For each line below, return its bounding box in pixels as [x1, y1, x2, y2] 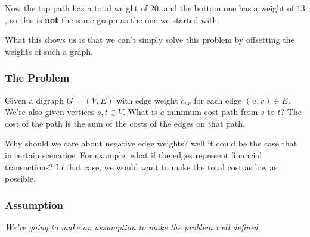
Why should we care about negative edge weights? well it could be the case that [5, 137, 297, 149]
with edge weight [116, 93, 178, 106]
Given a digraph [5, 93, 64, 106]
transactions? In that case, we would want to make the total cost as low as [5, 160, 278, 173]
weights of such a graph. [5, 45, 93, 57]
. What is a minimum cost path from [123, 105, 258, 118]
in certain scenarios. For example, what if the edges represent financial [5, 148, 262, 161]
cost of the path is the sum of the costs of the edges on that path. [5, 117, 245, 129]
